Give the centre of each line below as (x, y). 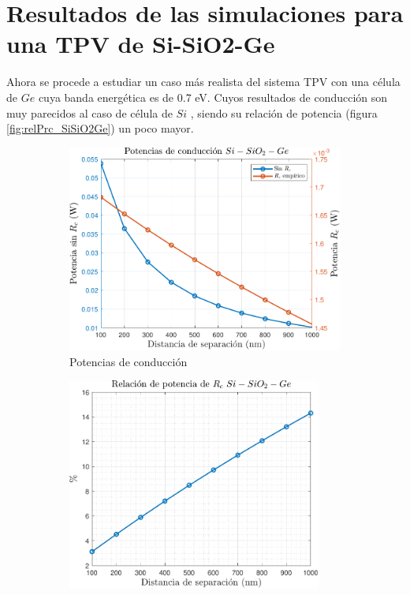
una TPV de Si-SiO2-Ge (141, 44)
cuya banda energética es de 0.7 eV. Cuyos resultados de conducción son (213, 97)
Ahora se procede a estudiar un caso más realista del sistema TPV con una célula (203, 82)
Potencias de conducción (129, 361)
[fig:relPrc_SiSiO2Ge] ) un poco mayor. (100, 128)
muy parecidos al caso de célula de (89, 112)
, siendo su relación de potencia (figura (284, 112)
